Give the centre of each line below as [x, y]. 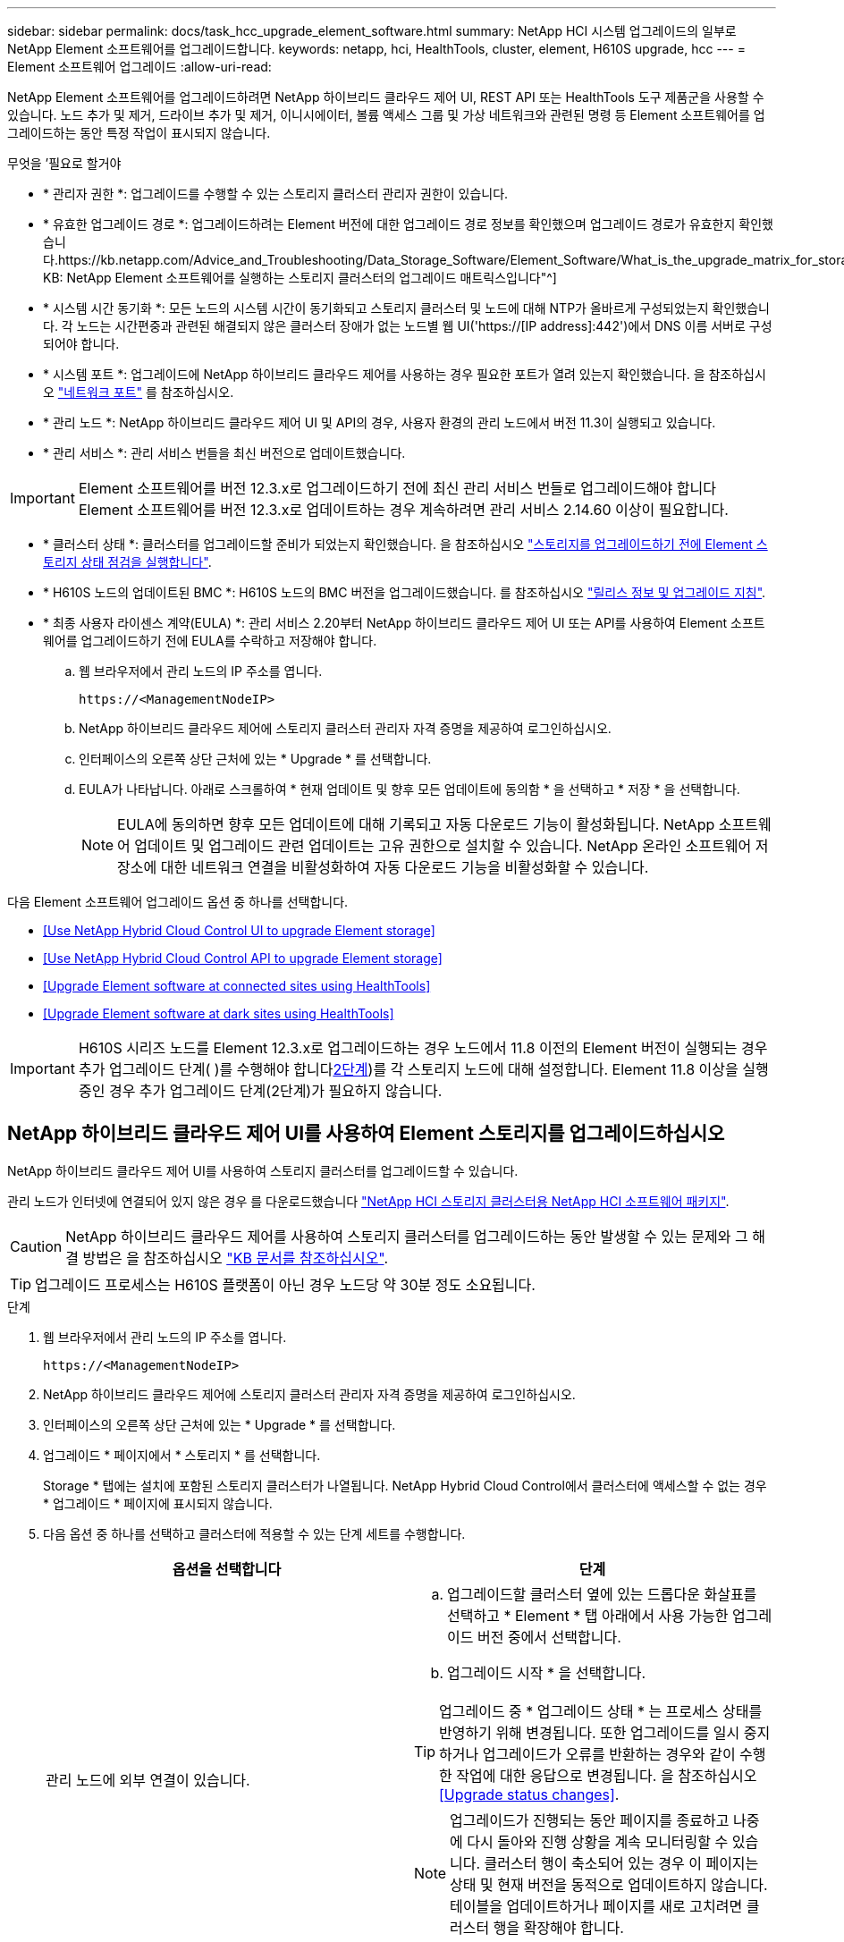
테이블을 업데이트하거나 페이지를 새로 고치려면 [596, 1906]
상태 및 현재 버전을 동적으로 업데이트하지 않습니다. [609, 1884]
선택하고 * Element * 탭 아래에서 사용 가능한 [588, 1615]
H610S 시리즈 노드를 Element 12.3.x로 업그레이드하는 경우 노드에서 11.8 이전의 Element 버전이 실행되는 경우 [423, 1048]
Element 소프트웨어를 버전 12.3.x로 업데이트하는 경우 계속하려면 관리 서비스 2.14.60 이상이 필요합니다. [403, 510]
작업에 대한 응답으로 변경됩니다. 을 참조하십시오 [607, 1775]
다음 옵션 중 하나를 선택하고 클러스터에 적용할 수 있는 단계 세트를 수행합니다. [254, 1533]
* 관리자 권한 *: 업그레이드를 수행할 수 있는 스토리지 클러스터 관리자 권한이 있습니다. [276, 194]
